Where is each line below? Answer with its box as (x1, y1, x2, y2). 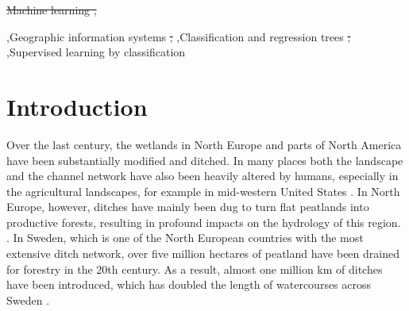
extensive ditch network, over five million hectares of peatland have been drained (6, 245, 399, 262)
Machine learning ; (6, 2, 97, 17)
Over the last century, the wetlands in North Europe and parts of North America (6, 136, 402, 152)
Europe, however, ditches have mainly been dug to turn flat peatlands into (6, 198, 369, 215)
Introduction (6, 90, 148, 122)
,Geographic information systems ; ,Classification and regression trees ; (6, 28, 351, 44)
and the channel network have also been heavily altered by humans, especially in (6, 167, 399, 184)
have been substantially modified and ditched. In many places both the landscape (6, 152, 403, 168)
